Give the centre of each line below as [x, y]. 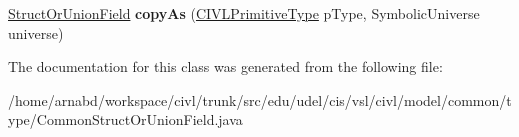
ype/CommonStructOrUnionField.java [125, 119]
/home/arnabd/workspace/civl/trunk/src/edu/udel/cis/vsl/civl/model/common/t [260, 99]
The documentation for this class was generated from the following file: [225, 66]
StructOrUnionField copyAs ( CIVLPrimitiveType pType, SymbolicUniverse [244, 13]
